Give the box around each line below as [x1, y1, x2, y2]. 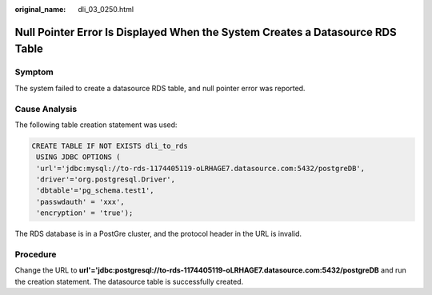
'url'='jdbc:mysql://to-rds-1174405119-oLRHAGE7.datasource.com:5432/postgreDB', [36, 164, 366, 173]
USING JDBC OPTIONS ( [36, 153, 121, 161]
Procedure [14, 249, 57, 260]
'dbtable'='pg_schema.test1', [36, 186, 155, 195]
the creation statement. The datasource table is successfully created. [14, 277, 244, 286]
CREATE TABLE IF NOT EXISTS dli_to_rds [31, 141, 188, 150]
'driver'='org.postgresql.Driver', [36, 175, 176, 184]
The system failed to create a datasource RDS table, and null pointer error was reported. [14, 83, 306, 93]
